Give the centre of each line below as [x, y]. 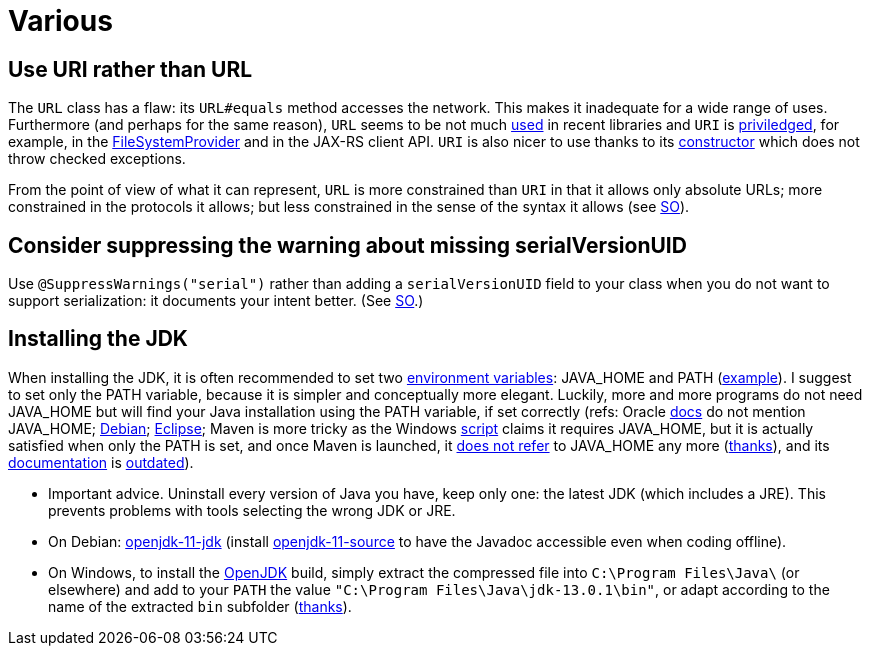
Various [60, 21]
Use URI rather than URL [130, 69]
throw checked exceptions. [97, 159]
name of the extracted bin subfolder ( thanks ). [200, 606]
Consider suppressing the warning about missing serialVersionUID [347, 245]
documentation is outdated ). [101, 462]
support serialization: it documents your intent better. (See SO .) [216, 301]
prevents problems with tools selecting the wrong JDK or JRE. [252, 510]
